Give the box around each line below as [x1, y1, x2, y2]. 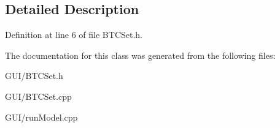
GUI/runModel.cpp [5, 110, 78, 123]
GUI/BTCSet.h [5, 69, 63, 82]
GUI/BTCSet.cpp [5, 89, 72, 102]
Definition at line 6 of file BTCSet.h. [5, 28, 143, 41]
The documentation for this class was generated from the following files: [5, 48, 276, 61]
